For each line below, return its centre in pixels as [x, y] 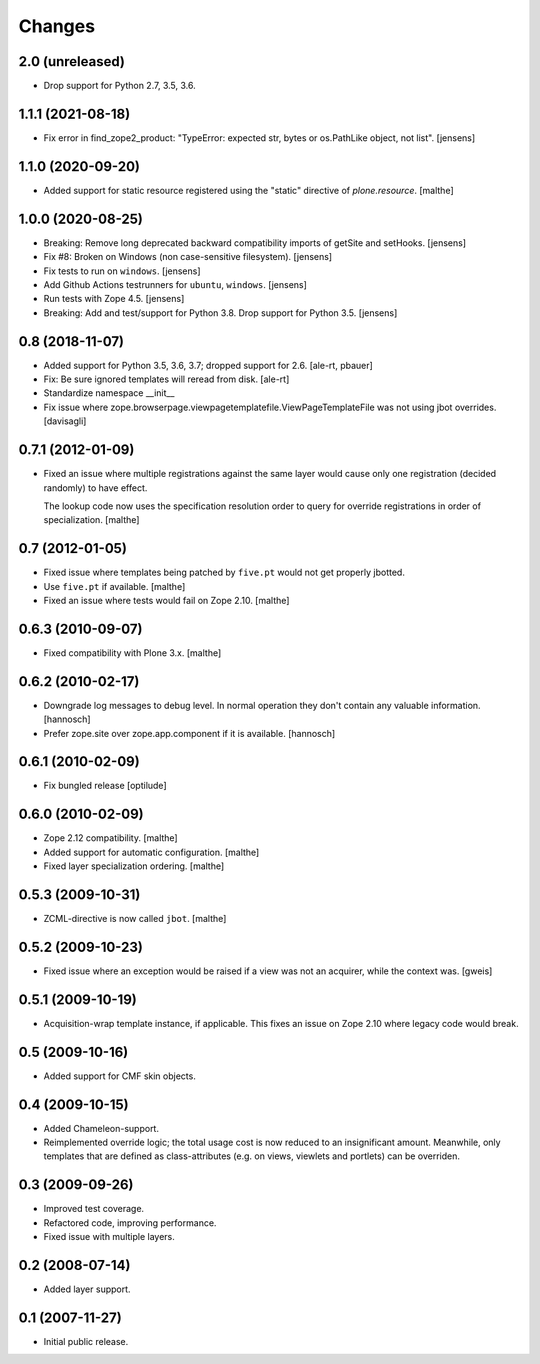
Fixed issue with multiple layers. [109, 1237]
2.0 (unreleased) [71, 61]
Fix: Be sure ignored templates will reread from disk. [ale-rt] [166, 379]
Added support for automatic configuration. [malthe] [151, 852]
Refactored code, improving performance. [130, 1222]
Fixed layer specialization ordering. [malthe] [134, 866]
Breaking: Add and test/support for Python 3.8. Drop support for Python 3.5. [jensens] [220, 312]
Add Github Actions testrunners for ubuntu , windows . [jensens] [175, 284]
